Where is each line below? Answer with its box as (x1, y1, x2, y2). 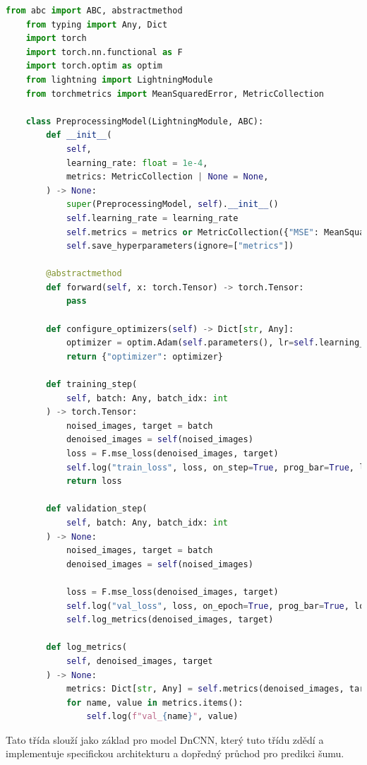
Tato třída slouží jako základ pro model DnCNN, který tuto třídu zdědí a (6, 732, 324, 747)
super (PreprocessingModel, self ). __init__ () (66, 199, 279, 210)
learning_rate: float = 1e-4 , (66, 158, 208, 168)
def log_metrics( (46, 642, 127, 653)
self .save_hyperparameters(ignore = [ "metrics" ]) (66, 241, 294, 251)
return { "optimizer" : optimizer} (66, 351, 223, 362)
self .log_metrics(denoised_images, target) (66, 615, 274, 625)
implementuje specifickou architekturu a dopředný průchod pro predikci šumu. (6, 746, 344, 761)
